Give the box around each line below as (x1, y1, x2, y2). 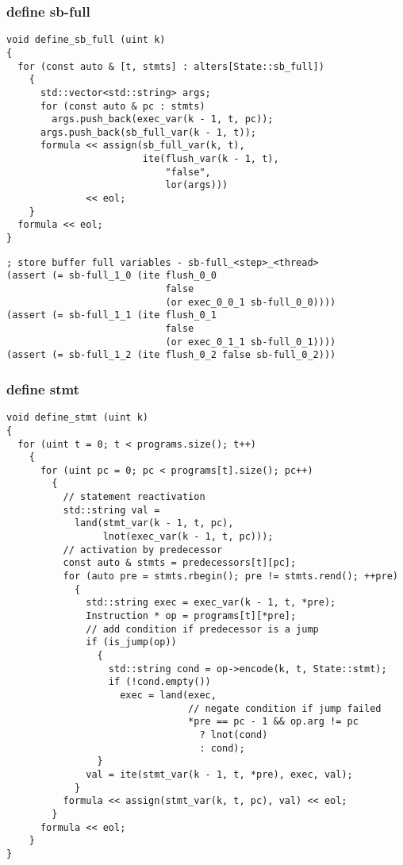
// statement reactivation (63, 491, 205, 503)
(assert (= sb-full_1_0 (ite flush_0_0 (6, 270, 217, 282)
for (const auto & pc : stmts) (40, 100, 205, 112)
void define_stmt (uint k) (6, 412, 148, 424)
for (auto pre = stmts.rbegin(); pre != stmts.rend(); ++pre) (63, 571, 398, 582)
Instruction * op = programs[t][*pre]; (86, 610, 297, 622)
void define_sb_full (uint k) (6, 34, 166, 46)
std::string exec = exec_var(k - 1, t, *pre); (86, 597, 336, 609)
